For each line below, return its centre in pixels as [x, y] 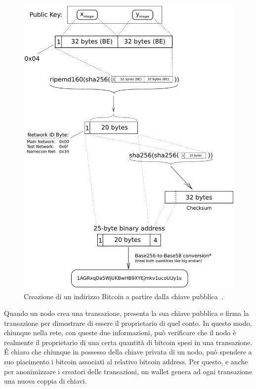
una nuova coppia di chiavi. [45, 381]
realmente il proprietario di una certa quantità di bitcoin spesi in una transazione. [128, 342]
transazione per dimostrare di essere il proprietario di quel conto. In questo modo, [128, 323]
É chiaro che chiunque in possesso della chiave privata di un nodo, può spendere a [128, 352]
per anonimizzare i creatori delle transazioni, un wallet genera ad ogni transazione [128, 371]
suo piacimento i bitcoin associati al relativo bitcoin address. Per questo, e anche [126, 362]
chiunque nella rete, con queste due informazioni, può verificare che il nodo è [120, 332]
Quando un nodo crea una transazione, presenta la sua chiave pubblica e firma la [127, 313]
